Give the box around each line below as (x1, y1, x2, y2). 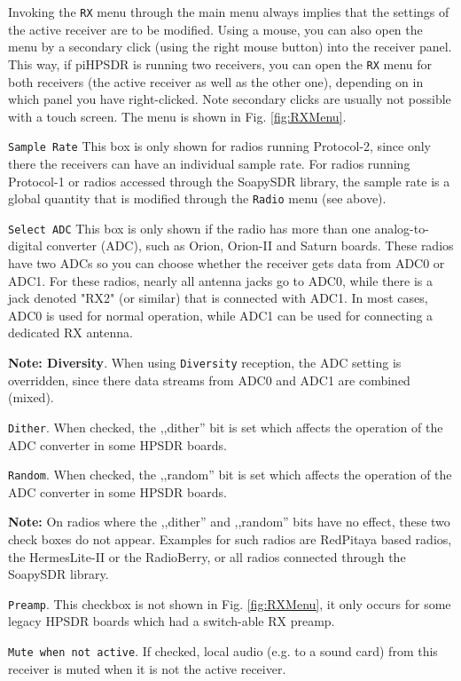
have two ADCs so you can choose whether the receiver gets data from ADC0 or (8, 254, 445, 273)
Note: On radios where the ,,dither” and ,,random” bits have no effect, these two (8, 512, 450, 531)
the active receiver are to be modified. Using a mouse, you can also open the (8, 20, 423, 38)
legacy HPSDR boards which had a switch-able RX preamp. (8, 612, 335, 630)
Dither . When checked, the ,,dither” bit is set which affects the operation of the (8, 417, 443, 436)
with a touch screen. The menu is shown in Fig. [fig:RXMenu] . (8, 107, 347, 125)
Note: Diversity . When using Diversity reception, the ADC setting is (8, 353, 402, 371)
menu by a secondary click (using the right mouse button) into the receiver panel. (8, 37, 452, 56)
